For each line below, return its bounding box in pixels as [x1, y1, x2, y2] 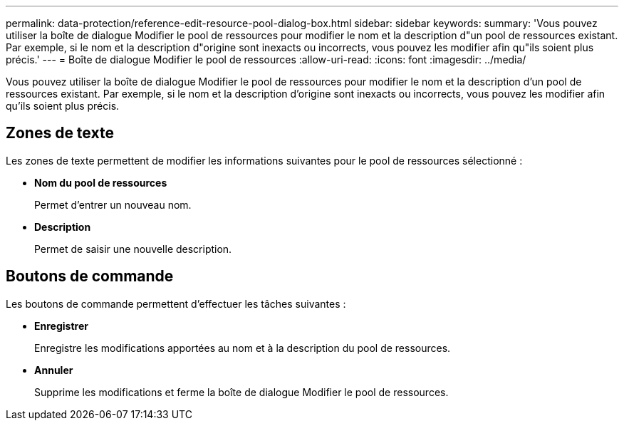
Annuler [34, 363, 73, 376]
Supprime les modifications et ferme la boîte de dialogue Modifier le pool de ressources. [34, 385, 449, 398]
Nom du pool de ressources [34, 176, 167, 189]
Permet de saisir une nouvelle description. [34, 242, 232, 255]
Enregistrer [34, 319, 88, 332]
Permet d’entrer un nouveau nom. [34, 198, 192, 211]
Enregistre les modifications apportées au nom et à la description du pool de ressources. [34, 341, 451, 354]
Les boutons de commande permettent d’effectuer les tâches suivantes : [6, 297, 346, 310]
